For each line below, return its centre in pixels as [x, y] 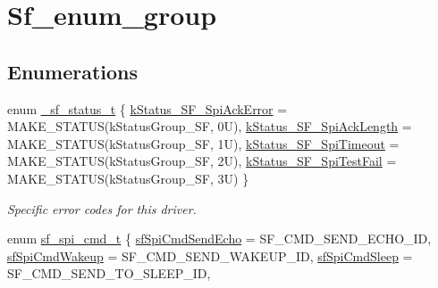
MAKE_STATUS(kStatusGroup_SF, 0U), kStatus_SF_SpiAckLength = [210, 126]
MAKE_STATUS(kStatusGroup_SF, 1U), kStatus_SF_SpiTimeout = [203, 143]
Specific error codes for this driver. [102, 208]
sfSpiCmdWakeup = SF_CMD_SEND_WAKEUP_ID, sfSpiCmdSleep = [210, 255]
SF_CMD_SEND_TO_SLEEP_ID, [109, 273]
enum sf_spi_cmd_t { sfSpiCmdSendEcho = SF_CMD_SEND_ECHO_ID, [219, 239]
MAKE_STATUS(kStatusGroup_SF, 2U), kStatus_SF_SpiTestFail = [202, 161]
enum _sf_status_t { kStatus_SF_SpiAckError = [147, 108]
